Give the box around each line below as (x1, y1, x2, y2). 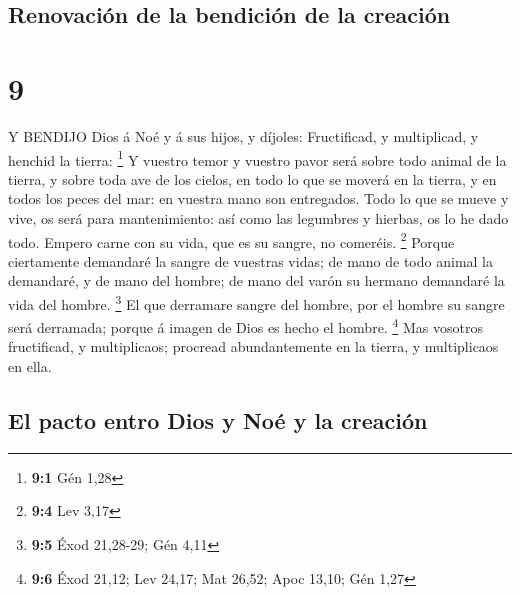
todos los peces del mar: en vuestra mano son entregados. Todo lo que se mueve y (8, 188, 509, 209)
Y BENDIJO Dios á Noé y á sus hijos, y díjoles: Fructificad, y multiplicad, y (8, 125, 479, 146)
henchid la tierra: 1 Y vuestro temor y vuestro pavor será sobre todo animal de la (8, 146, 507, 170)
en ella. (8, 356, 52, 377)
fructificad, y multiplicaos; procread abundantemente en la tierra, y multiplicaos (8, 336, 499, 357)
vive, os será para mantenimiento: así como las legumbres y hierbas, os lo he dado (8, 207, 509, 228)
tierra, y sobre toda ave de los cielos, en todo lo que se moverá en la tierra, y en (8, 168, 497, 189)
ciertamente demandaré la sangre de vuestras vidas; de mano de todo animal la (8, 250, 493, 271)
